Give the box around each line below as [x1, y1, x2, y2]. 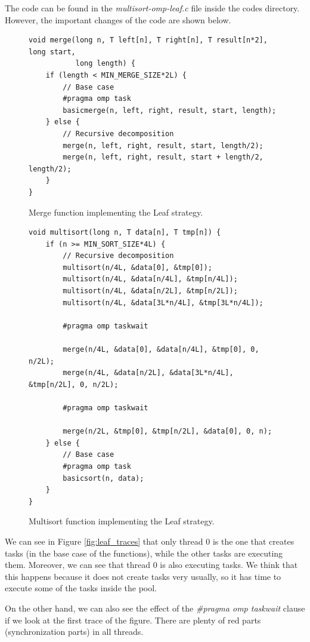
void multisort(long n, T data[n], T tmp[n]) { [29, 228, 221, 237]
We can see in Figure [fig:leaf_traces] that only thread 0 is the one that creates [5, 535, 294, 547]
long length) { [75, 59, 135, 68]
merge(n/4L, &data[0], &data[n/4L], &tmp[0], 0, [63, 345, 259, 354]
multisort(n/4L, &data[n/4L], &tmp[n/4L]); [63, 275, 238, 284]
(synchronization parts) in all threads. [5, 625, 144, 638]
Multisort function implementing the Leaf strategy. [29, 515, 215, 527]
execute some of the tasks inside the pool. [5, 582, 157, 594]
